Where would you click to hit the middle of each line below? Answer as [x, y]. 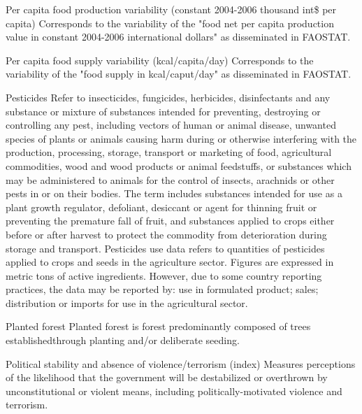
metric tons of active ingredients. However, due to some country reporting [164, 275]
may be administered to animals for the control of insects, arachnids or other [170, 179]
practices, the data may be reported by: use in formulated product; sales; [162, 289]
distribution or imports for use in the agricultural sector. [127, 302]
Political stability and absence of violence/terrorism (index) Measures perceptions [181, 363]
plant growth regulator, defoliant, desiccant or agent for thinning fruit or [161, 207]
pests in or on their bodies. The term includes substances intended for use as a [174, 193]
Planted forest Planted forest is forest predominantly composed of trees [158, 326]
